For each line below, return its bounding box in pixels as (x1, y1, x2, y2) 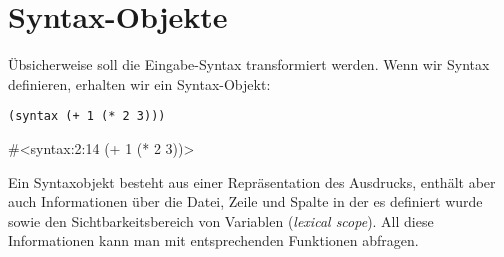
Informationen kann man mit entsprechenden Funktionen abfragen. (8, 230, 419, 251)
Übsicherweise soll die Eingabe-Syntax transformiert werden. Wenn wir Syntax (8, 54, 490, 75)
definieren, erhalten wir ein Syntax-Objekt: (8, 73, 271, 94)
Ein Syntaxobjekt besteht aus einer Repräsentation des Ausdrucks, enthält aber (8, 171, 496, 192)
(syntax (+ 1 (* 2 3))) (8, 109, 166, 124)
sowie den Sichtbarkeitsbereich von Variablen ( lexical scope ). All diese (8, 210, 434, 231)
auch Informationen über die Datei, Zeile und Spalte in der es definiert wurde (8, 191, 483, 212)
